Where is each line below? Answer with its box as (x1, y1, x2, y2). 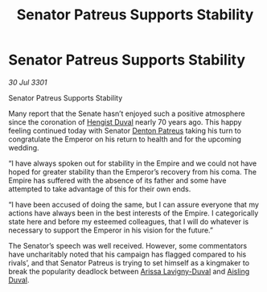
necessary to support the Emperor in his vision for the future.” (8, 225, 214, 235)
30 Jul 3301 (8, 77, 47, 87)
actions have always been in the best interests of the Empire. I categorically (8, 208, 259, 218)
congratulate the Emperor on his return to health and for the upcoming (8, 134, 241, 144)
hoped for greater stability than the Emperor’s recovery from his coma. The (8, 167, 257, 176)
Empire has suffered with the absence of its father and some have (8, 175, 227, 185)
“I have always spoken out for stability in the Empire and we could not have (8, 158, 257, 168)
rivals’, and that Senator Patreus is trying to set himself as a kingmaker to (8, 257, 250, 267)
